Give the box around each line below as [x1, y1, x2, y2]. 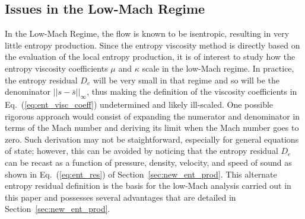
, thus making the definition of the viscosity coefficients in [87, 85, 297, 98]
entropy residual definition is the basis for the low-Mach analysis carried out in [5, 179, 291, 192]
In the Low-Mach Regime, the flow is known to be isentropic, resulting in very [5, 27, 290, 40]
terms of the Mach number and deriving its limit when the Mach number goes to [5, 121, 299, 134]
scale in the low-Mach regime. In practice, [142, 62, 294, 74]
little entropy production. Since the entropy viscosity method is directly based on [5, 38, 300, 51]
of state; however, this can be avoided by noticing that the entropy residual [5, 144, 278, 157]
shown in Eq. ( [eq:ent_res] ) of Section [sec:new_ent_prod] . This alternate [5, 168, 277, 180]
